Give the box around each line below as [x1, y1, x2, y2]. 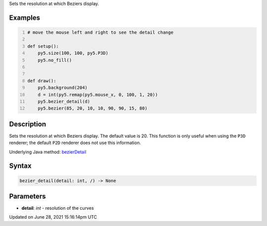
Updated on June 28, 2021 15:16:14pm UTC [9, 214, 97, 220]
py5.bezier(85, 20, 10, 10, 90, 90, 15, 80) [38, 106, 148, 111]
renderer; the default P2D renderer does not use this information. [9, 140, 141, 146]
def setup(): [27, 43, 59, 49]
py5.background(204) [38, 85, 88, 91]
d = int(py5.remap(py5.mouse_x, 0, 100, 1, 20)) [38, 92, 158, 97]
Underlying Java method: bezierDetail [9, 149, 87, 155]
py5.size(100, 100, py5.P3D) [38, 50, 109, 56]
